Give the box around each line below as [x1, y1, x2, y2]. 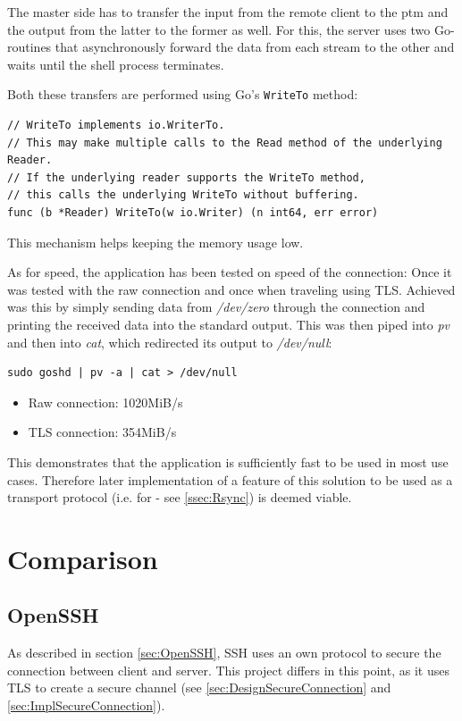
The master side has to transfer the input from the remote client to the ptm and [7, 3, 449, 21]
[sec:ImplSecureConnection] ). [7, 696, 165, 715]
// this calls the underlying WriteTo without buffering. [7, 189, 359, 202]
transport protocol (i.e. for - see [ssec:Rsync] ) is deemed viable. [7, 488, 352, 507]
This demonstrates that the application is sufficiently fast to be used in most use [7, 452, 449, 471]
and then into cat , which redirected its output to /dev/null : [7, 332, 332, 351]
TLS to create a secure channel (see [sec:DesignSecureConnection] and [7, 678, 391, 697]
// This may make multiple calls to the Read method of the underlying [7, 136, 442, 149]
